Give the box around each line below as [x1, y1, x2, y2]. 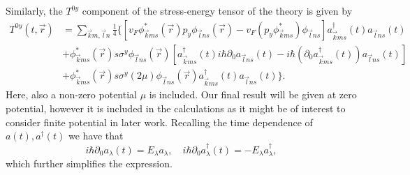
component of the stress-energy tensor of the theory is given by [82, 3, 353, 17]
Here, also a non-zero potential [6, 87, 137, 102]
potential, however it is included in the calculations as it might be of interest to [6, 101, 346, 116]
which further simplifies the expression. [6, 156, 173, 171]
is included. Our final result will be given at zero [149, 87, 357, 102]
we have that [68, 128, 124, 143]
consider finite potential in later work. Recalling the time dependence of [6, 114, 313, 129]
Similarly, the [6, 3, 63, 17]
